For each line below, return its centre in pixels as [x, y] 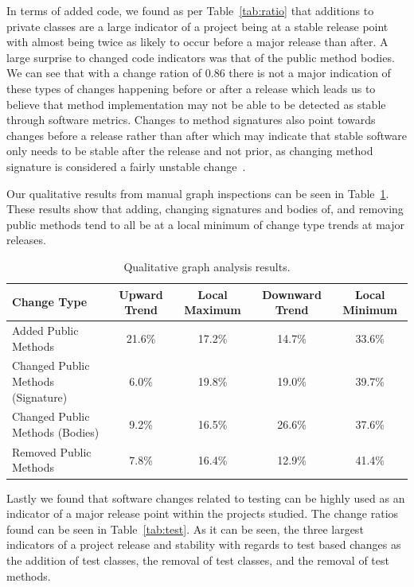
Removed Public [52, 451]
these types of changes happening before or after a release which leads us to [191, 88]
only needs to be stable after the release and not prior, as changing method [190, 151]
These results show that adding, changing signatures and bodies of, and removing [205, 209]
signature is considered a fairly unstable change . [126, 166]
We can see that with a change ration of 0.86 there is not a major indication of [199, 73]
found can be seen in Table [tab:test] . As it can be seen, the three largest [185, 529]
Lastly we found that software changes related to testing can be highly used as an [206, 498]
